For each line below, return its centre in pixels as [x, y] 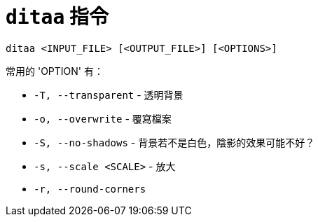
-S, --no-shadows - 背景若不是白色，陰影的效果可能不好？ [174, 142]
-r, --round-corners [90, 189]
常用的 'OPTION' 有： [55, 71]
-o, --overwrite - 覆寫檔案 [103, 118]
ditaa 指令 [57, 17]
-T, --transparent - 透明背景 [109, 95]
